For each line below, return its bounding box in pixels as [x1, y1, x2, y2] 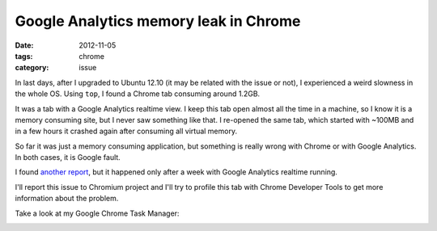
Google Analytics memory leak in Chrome [15, 12, 301, 30]
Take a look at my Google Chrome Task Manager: [15, 208, 180, 218]
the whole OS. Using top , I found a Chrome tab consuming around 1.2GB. [15, 89, 261, 99]
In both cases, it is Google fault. [15, 153, 121, 162]
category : [15, 63, 49, 73]
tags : [15, 51, 33, 61]
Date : [15, 40, 34, 50]
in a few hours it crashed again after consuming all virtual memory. [15, 126, 238, 136]
